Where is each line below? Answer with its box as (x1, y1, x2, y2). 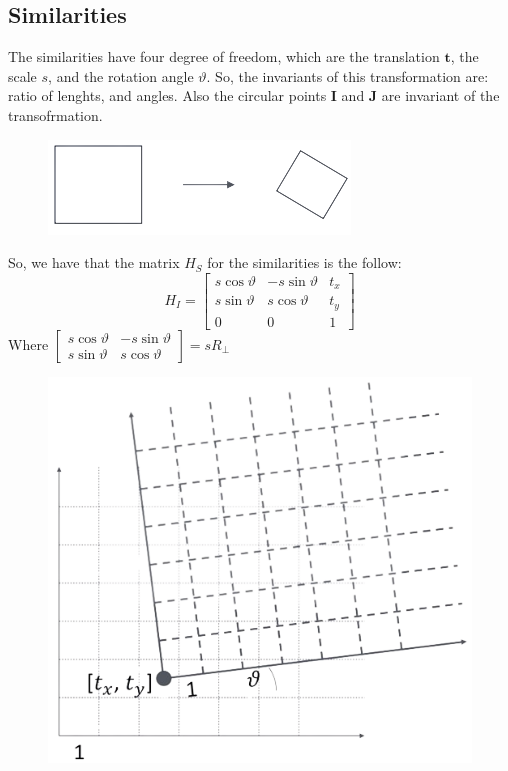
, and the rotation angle (48, 65, 194, 86)
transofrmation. (8, 104, 103, 125)
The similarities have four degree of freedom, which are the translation (8, 46, 440, 67)
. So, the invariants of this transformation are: (206, 65, 489, 86)
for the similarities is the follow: (207, 252, 402, 273)
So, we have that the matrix (8, 252, 180, 273)
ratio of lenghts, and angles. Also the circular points (8, 85, 327, 106)
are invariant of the (381, 85, 500, 106)
